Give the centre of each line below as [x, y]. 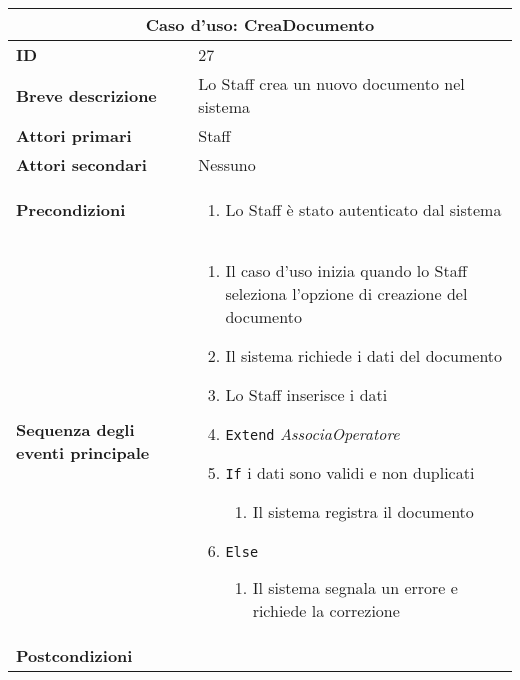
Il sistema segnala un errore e [355, 587]
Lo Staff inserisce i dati [306, 394]
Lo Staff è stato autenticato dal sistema [363, 209]
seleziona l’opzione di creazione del [346, 293]
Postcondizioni [74, 655]
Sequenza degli [75, 429]
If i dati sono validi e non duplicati [350, 472]
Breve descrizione [86, 95]
